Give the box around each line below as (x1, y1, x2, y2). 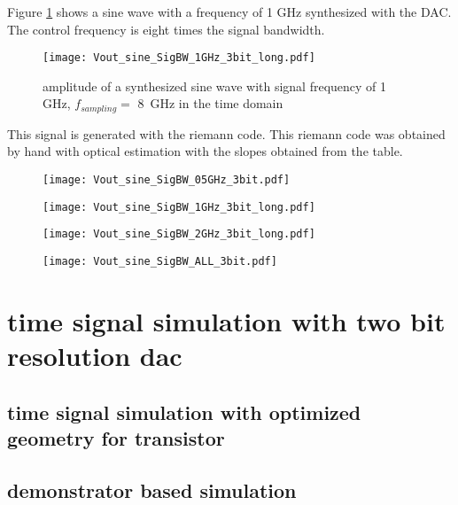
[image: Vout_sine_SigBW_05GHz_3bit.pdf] (43, 174, 291, 187)
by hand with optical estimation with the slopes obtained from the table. (7, 142, 403, 160)
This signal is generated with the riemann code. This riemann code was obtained (7, 124, 446, 143)
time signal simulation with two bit (7, 302, 446, 338)
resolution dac (7, 338, 182, 374)
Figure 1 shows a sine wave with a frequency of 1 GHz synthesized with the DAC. (7, 3, 452, 20)
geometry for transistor (7, 424, 225, 452)
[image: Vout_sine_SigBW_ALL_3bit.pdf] (43, 255, 277, 268)
